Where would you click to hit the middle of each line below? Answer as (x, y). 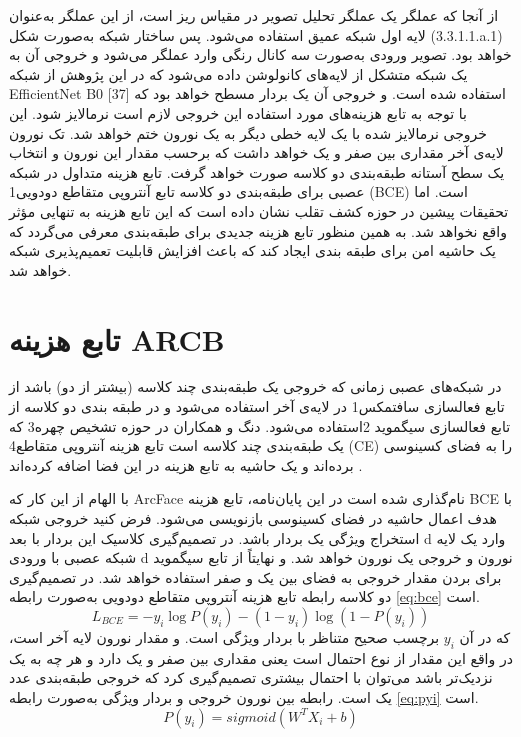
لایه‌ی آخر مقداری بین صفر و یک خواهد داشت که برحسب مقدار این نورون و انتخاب (256, 152)
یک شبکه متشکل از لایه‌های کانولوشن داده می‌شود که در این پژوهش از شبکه (238, 73)
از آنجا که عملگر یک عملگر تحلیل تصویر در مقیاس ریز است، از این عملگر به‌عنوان (254, 15)
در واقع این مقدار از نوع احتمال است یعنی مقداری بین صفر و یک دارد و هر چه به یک (261, 657)
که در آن (485, 636)
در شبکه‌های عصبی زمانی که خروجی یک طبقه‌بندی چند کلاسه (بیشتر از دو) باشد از (255, 386)
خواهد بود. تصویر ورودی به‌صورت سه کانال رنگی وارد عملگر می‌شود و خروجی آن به (260, 54)
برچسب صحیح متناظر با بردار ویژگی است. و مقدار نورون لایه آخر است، (224, 636)
